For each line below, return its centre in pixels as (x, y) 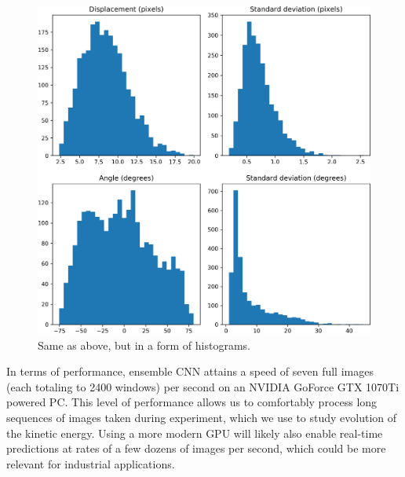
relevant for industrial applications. (91, 463)
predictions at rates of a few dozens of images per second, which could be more (196, 448)
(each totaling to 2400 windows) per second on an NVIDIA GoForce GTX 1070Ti (203, 386)
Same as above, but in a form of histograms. (144, 345)
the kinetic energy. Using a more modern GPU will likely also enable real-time (195, 433)
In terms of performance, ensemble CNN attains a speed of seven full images (190, 371)
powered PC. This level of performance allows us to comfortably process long (192, 402)
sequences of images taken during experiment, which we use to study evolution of (202, 417)
